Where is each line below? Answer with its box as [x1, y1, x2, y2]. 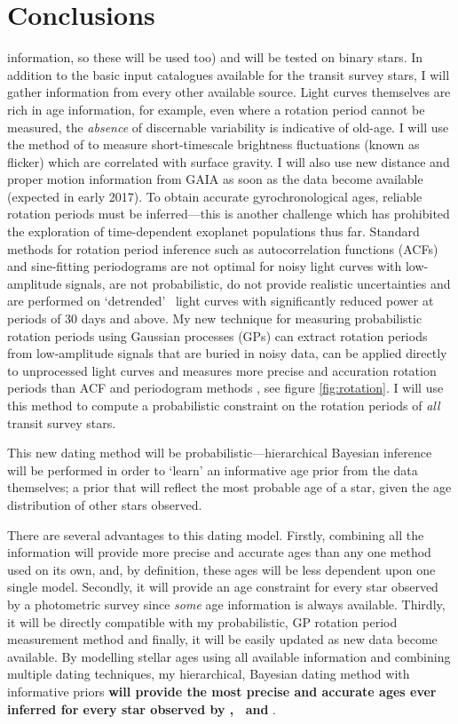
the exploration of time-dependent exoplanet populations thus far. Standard [7, 222, 420, 241]
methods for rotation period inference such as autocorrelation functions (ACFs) [7, 239, 438, 258]
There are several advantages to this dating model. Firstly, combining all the [7, 525, 424, 544]
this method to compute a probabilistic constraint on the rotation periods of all [7, 396, 440, 414]
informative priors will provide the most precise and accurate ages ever [7, 681, 437, 700]
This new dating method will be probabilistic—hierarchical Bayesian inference [7, 443, 432, 462]
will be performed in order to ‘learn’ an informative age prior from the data [7, 460, 418, 479]
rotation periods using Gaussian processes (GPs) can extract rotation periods [7, 326, 428, 345]
